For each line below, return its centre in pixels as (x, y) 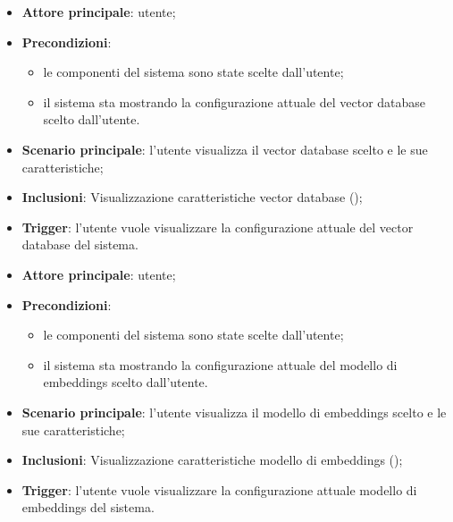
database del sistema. (80, 244)
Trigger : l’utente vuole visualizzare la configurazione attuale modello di (219, 489)
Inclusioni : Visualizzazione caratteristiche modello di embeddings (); (212, 460)
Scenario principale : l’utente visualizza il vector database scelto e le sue (225, 149)
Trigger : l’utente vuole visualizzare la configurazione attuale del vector (218, 227)
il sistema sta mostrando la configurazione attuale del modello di (220, 364)
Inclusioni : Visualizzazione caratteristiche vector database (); (192, 197)
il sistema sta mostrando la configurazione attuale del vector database (235, 101)
